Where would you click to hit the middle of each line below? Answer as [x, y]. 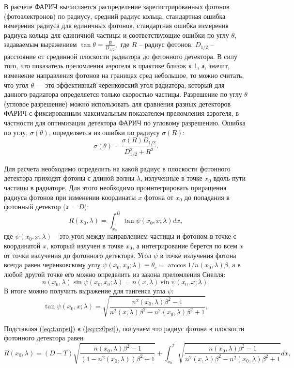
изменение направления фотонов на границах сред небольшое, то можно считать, [124, 75]
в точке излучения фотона [198, 255]
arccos [177, 266]
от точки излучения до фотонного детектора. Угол [78, 255]
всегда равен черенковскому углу [52, 265]
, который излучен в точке [85, 246]
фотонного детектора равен [44, 338]
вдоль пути [230, 178]
